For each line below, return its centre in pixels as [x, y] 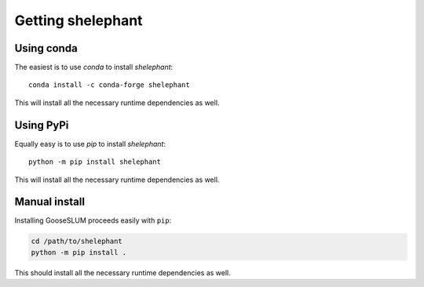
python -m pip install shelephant [95, 162]
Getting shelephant [79, 20]
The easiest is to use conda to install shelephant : [94, 67]
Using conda [46, 48]
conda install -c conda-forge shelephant [109, 85]
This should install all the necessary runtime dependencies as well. [122, 272]
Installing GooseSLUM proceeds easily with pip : [93, 220]
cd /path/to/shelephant [77, 242]
